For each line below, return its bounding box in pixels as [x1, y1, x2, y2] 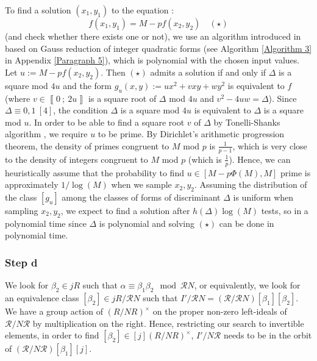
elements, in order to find [5, 329, 99, 341]
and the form [63, 79, 112, 91]
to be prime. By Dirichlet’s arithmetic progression [98, 127, 285, 140]
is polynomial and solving [99, 216, 194, 229]
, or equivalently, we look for [194, 279, 301, 291]
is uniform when [233, 191, 294, 203]
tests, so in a [261, 204, 308, 216]
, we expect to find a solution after [60, 204, 190, 216]
